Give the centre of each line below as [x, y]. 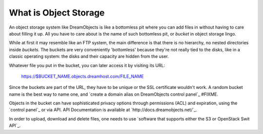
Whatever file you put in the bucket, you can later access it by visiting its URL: [87, 65]
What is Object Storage [57, 13]
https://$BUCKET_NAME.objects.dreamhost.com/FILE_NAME [82, 76]
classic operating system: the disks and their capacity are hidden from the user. [89, 56]
